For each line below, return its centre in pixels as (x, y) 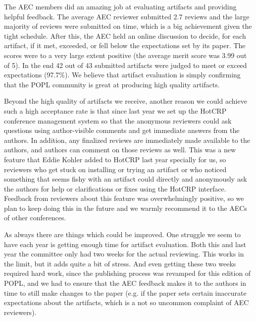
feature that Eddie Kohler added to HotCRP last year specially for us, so (115, 159)
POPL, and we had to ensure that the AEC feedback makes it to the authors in (125, 283)
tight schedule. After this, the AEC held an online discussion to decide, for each (125, 35)
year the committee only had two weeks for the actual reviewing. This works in (124, 254)
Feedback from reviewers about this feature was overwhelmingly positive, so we (124, 198)
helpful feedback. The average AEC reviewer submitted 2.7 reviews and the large (127, 16)
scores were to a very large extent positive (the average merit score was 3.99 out (126, 55)
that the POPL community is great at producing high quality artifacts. (112, 84)
